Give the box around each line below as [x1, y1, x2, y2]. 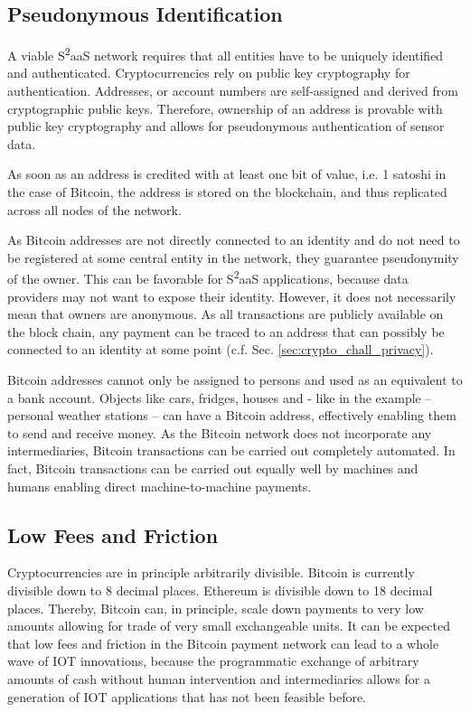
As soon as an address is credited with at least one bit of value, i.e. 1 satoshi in [7, 164, 446, 183]
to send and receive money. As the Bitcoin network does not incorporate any [7, 423, 432, 442]
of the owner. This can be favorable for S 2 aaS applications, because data [7, 267, 409, 288]
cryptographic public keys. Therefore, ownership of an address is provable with [7, 98, 443, 117]
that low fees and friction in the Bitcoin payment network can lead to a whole [7, 633, 439, 652]
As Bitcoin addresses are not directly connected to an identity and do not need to [7, 230, 460, 249]
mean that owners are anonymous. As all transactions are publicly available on [7, 304, 444, 323]
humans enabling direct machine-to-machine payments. [7, 476, 312, 495]
